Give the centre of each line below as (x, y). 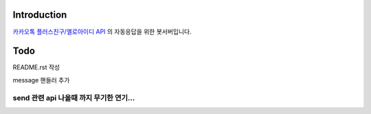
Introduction (40, 15)
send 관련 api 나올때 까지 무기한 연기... (74, 98)
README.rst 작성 (36, 67)
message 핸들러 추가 (41, 80)
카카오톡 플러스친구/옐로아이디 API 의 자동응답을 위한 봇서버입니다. (102, 32)
